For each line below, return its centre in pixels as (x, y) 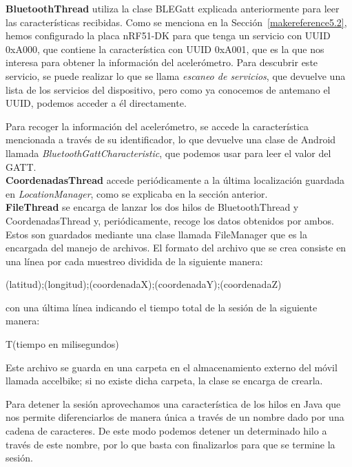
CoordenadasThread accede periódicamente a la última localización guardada (175, 180)
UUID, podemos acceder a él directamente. (96, 103)
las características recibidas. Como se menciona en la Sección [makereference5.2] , (176, 22)
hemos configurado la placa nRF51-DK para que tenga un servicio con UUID (168, 35)
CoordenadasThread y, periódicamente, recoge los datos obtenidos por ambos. (170, 220)
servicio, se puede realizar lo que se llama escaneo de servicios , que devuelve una (176, 75)
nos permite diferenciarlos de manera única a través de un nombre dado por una (175, 417)
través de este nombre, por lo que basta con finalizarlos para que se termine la (170, 444)
